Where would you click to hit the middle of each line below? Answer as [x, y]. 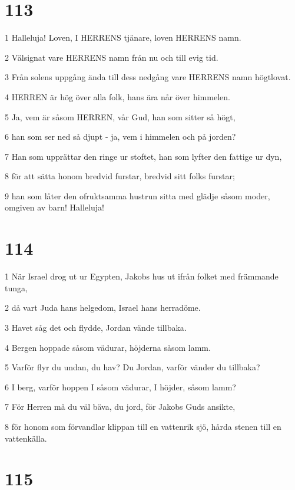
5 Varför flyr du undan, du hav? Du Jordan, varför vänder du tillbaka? [132, 367]
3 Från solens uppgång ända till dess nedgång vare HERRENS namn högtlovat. [148, 77]
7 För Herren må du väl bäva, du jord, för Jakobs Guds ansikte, [120, 407]
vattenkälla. [26, 438]
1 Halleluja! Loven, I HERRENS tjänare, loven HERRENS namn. [123, 37]
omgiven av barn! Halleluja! [54, 207]
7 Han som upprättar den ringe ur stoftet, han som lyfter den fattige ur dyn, [143, 156]
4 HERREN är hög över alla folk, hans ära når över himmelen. [117, 96]
